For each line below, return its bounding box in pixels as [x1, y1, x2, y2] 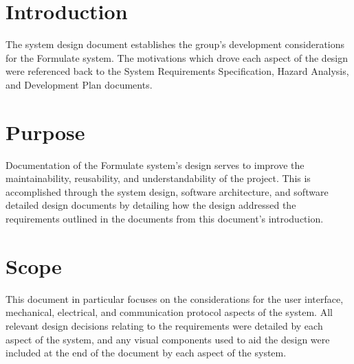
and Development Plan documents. [5, 77, 153, 91]
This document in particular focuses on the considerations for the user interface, [5, 291, 344, 306]
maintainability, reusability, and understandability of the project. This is [5, 171, 311, 185]
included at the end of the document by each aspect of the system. [5, 345, 287, 360]
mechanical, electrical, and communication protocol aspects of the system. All [5, 305, 333, 319]
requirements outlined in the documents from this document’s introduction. [5, 212, 324, 225]
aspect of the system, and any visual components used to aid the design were [5, 332, 330, 346]
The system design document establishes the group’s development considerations [5, 37, 345, 52]
